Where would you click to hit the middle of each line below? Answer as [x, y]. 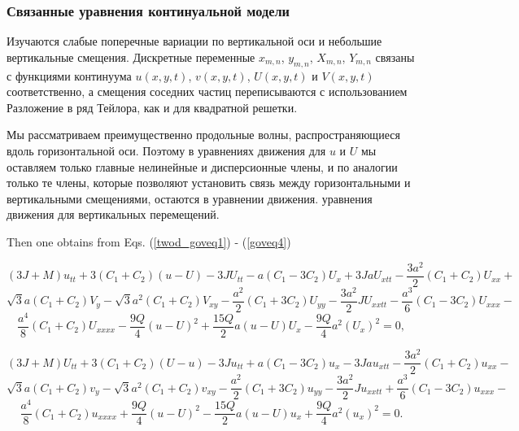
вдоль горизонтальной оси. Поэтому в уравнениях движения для [166, 150]
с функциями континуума [69, 75]
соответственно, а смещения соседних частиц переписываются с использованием [207, 91]
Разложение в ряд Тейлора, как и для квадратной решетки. [152, 107]
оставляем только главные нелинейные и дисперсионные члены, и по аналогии [202, 166]
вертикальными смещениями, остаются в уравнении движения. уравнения [190, 198]
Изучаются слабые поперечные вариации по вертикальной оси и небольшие [194, 41]
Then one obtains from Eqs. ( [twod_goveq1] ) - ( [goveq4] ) [149, 241]
